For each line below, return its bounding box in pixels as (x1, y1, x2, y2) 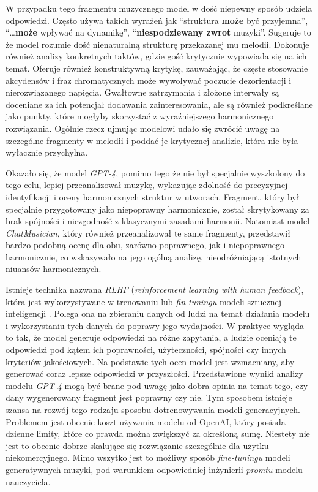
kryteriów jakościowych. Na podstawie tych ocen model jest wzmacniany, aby (6, 355, 295, 368)
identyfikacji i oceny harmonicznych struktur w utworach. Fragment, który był (6, 190, 300, 203)
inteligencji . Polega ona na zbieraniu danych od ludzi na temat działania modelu (6, 307, 310, 320)
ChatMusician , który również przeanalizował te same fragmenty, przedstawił (6, 226, 290, 239)
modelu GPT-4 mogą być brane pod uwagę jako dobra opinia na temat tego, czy (6, 379, 308, 392)
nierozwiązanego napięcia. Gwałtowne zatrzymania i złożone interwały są (6, 86, 279, 99)
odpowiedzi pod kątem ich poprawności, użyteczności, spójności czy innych (6, 343, 286, 356)
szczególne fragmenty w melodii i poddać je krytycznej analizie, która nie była (6, 134, 298, 146)
